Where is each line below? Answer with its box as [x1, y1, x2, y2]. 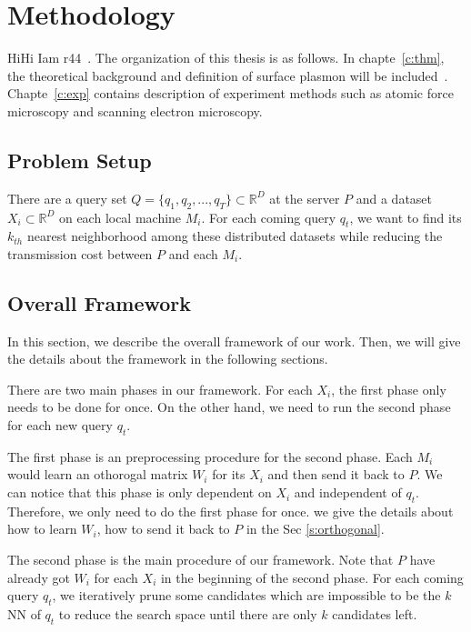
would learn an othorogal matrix [7, 465, 188, 484]
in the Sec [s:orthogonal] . [246, 519, 385, 538]
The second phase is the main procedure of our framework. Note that [7, 550, 394, 569]
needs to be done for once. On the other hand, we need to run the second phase [7, 397, 451, 416]
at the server [269, 188, 340, 207]
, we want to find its [349, 207, 462, 226]
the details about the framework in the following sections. [7, 349, 328, 368]
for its [212, 465, 246, 484]
